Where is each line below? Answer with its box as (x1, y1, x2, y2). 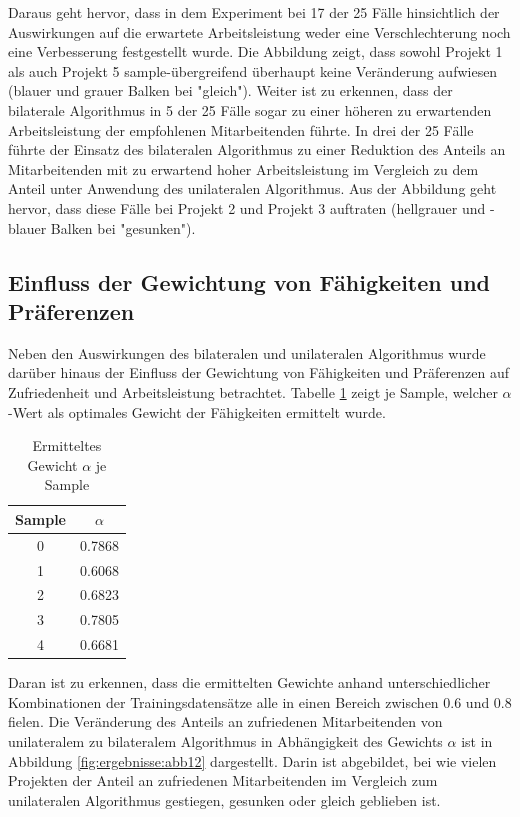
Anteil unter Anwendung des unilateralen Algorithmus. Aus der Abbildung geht (8, 178, 497, 199)
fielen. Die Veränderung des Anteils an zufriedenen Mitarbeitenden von (8, 711, 443, 732)
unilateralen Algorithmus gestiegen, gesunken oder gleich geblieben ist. (8, 789, 441, 810)
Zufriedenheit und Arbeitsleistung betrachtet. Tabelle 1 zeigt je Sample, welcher (8, 381, 498, 402)
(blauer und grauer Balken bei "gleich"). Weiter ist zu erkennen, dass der (8, 80, 453, 101)
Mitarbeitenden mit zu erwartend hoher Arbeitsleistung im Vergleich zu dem (8, 158, 479, 179)
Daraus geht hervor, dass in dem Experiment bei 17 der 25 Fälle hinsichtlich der (8, 2, 500, 22)
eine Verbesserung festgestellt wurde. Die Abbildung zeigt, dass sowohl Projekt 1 (8, 41, 503, 62)
